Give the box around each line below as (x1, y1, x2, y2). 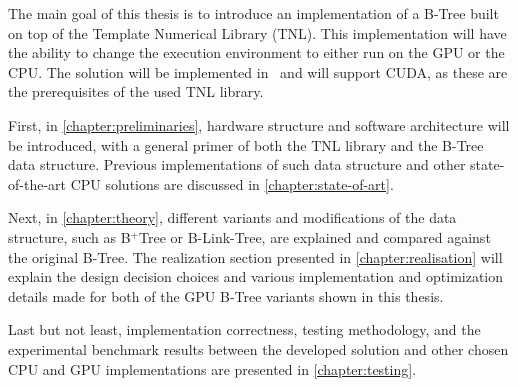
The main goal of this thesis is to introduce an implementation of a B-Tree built (8, 3, 499, 23)
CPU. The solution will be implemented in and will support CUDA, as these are (8, 61, 508, 82)
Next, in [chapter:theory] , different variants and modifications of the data (8, 207, 457, 228)
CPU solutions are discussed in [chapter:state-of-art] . (70, 173, 394, 194)
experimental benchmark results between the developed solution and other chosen (8, 338, 509, 359)
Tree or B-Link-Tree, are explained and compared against (139, 226, 491, 247)
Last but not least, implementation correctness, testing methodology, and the (8, 319, 481, 340)
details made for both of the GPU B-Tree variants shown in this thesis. (8, 285, 444, 306)
